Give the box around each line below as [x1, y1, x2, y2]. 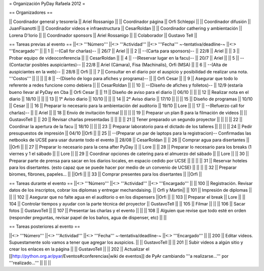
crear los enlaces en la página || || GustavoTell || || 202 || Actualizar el [9, 246, 150, 252]
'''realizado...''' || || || [9, 260, 51, 266]
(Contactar [9, 62, 31, 68]
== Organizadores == [9, 10, 53, 16]
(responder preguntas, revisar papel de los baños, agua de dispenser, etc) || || [9, 214, 167, 220]
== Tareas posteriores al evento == [9, 224, 80, 229]
